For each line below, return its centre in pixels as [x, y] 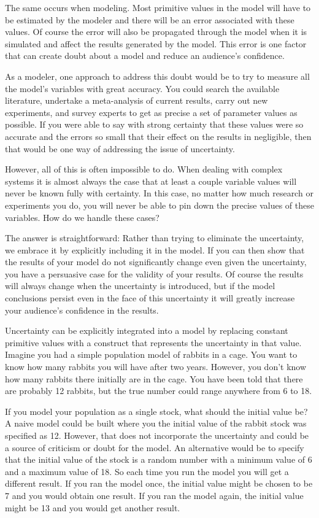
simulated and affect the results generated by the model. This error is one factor [156, 43]
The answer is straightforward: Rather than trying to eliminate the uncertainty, [155, 238]
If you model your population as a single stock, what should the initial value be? [156, 411]
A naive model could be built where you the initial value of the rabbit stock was [156, 423]
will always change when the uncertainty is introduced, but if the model [140, 286]
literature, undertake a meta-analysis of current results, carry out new [136, 100]
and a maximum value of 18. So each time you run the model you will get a [147, 471]
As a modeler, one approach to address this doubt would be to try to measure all [157, 76]
